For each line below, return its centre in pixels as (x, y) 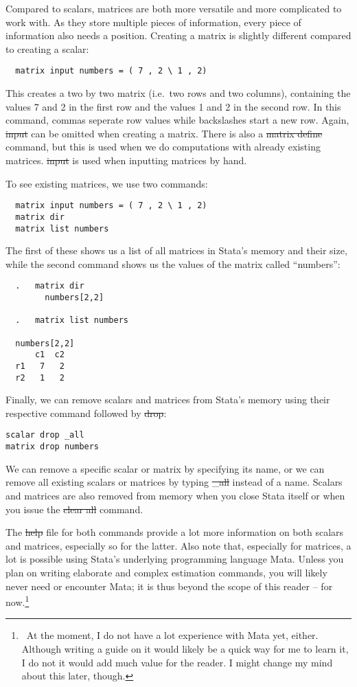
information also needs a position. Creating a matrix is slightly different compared (178, 35)
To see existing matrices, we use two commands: (107, 183)
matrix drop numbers (53, 447)
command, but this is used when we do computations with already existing (163, 147)
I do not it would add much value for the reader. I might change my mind (177, 662)
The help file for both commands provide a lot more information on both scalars (175, 532)
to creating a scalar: (47, 48)
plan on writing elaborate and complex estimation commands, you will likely (166, 572)
